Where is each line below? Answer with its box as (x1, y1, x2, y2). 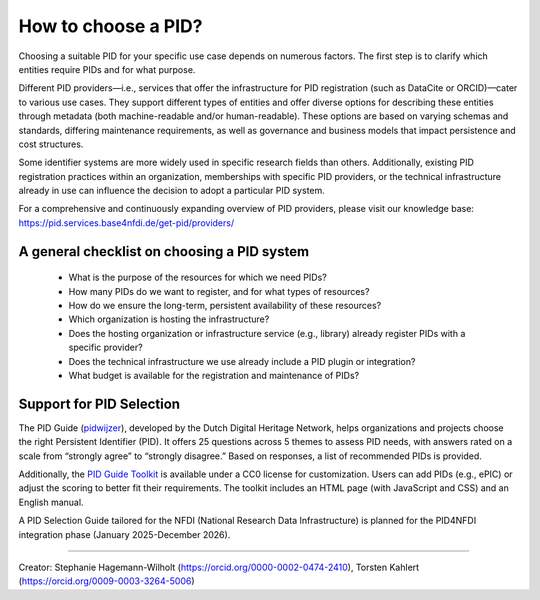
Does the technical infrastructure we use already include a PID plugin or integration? (68, 355, 416, 367)
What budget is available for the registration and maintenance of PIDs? (68, 369, 360, 381)
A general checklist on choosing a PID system (18, 243, 310, 260)
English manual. (18, 496, 84, 508)
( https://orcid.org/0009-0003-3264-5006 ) (18, 575, 195, 587)
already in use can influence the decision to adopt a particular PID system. (18, 185, 325, 197)
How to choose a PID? (18, 15, 203, 37)
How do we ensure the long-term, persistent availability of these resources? (68, 300, 382, 312)
